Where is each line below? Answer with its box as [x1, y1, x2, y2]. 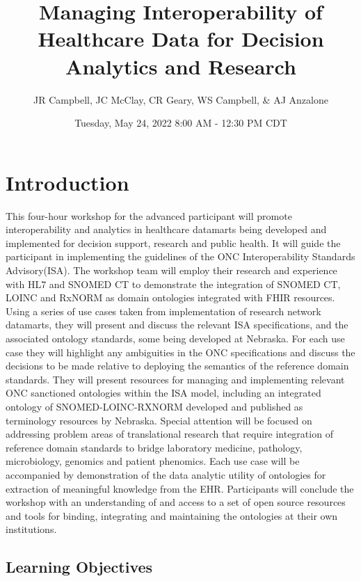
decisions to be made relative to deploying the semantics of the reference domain [6, 358, 349, 373]
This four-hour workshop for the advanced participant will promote [6, 208, 292, 223]
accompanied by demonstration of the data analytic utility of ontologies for [6, 467, 326, 481]
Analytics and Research [65, 51, 296, 80]
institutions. [6, 522, 57, 536]
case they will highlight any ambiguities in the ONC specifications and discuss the [6, 344, 355, 359]
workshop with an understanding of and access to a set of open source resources [6, 495, 346, 509]
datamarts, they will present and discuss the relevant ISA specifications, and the [6, 317, 348, 332]
